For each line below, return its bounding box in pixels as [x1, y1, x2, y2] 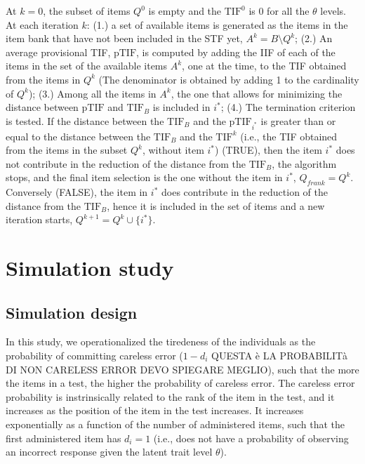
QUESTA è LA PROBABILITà [211, 348, 347, 363]
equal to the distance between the [6, 128, 151, 143]
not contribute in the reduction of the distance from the [6, 156, 246, 171]
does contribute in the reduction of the [161, 185, 328, 199]
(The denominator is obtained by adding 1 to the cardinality [98, 72, 359, 86]
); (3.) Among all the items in [28, 86, 157, 100]
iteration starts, [6, 212, 73, 227]
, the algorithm [272, 156, 337, 171]
